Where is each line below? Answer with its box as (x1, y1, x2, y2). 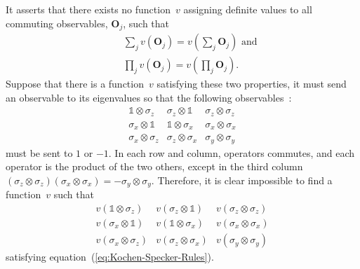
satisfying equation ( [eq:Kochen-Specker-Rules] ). (6, 249, 214, 264)
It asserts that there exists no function (6, 2, 171, 16)
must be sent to (6, 145, 73, 160)
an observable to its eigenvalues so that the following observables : (6, 90, 292, 104)
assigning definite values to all (183, 2, 312, 16)
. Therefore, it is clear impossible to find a (151, 172, 333, 187)
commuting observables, (6, 15, 108, 30)
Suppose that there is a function (6, 76, 144, 91)
